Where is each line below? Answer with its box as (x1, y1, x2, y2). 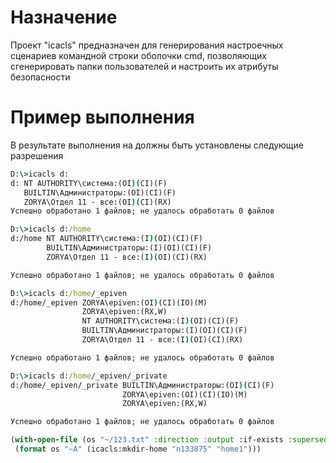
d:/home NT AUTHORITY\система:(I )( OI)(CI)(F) (10, 234, 203, 244)
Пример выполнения (10, 106, 195, 129)
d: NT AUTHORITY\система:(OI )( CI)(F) (10, 178, 168, 188)
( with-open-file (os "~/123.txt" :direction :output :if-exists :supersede (10, 435, 333, 445)
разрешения (10, 149, 64, 161)
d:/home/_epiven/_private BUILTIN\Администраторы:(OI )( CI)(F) (10, 380, 275, 390)
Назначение (10, 6, 118, 29)
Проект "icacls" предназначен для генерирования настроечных (10, 39, 284, 51)
